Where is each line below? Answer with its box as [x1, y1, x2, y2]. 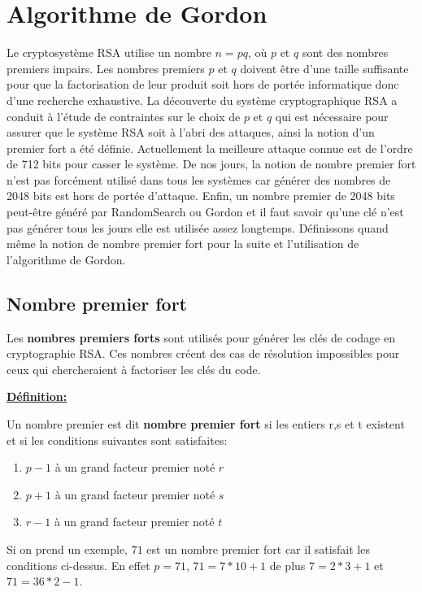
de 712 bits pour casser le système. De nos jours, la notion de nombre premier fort [7, 155, 416, 172]
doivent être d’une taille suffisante [240, 59, 409, 76]
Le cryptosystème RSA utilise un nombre [7, 44, 211, 61]
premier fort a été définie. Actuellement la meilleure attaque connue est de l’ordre [7, 139, 413, 156]
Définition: [7, 388, 67, 405]
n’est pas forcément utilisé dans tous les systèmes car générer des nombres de [7, 171, 391, 188]
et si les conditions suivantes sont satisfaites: [7, 431, 228, 448]
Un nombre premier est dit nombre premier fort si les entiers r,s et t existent [7, 416, 405, 433]
